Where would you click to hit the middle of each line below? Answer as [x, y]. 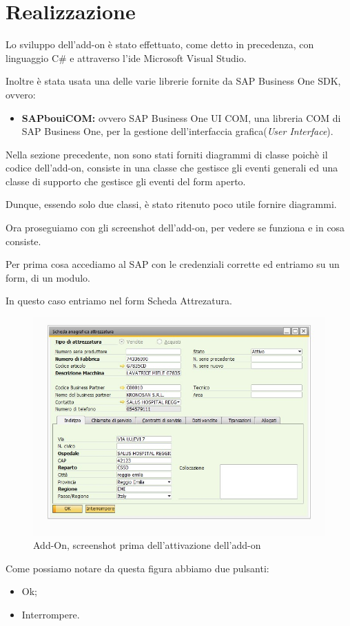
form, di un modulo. [48, 277]
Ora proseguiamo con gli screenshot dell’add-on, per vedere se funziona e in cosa [175, 228]
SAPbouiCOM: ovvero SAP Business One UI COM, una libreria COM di [181, 117]
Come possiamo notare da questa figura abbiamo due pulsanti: [137, 568]
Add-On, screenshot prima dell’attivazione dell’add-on [147, 545]
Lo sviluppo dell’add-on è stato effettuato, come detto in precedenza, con [160, 44]
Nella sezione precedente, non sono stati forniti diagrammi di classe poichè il [167, 154]
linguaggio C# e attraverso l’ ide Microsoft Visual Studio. [126, 58]
